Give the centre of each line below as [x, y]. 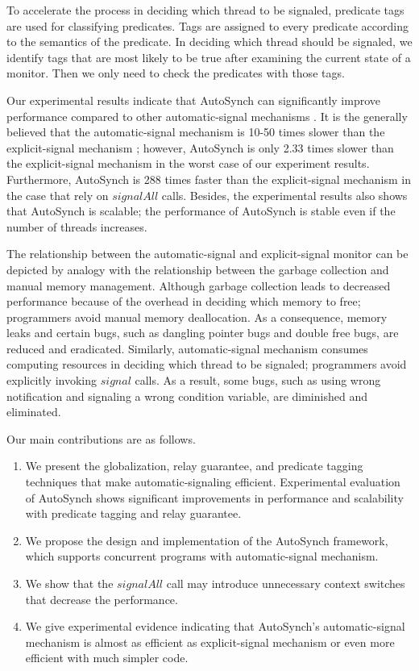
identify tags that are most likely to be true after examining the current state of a [209, 57]
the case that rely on [58, 195]
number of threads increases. [77, 226]
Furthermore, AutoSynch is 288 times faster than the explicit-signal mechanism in [209, 179]
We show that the [69, 583]
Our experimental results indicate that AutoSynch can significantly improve [193, 100]
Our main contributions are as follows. [101, 438]
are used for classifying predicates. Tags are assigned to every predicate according [207, 25]
